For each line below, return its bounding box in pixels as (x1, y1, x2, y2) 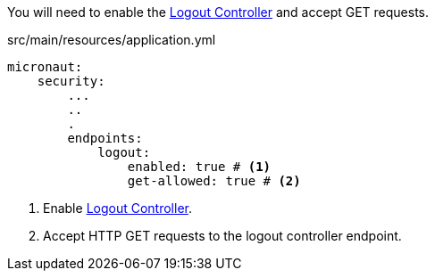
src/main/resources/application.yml (7, 32, 216, 47)
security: (37, 74, 105, 88)
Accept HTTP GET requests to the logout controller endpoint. (43, 228, 402, 243)
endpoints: (67, 131, 143, 145)
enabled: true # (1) (127, 159, 272, 174)
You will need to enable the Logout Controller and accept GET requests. (7, 4, 430, 20)
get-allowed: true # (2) (127, 174, 301, 188)
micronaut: (7, 60, 83, 74)
